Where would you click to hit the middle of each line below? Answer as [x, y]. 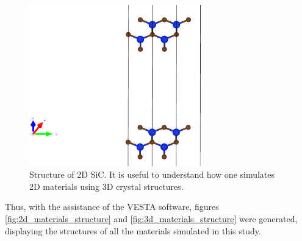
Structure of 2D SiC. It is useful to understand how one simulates [152, 174]
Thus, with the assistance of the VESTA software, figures [112, 207]
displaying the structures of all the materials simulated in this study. [133, 230]
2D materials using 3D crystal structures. [106, 186]
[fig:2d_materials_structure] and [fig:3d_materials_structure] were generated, [151, 218]
